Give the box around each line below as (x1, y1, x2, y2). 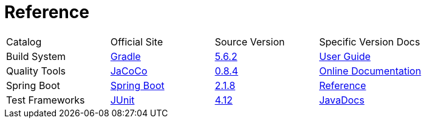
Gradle (110, 50, 141, 62)
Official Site (110, 35, 163, 48)
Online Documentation (319, 64, 421, 77)
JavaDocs (319, 93, 365, 106)
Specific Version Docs (319, 35, 421, 48)
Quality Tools (6, 64, 66, 77)
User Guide (319, 50, 371, 62)
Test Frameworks (6, 93, 85, 106)
